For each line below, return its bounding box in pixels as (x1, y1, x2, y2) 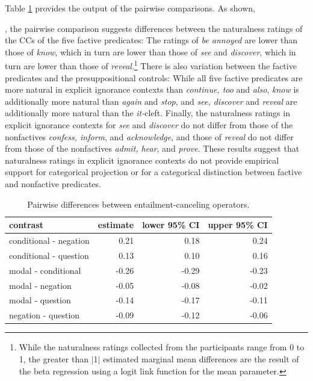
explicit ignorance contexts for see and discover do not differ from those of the (5, 119, 293, 131)
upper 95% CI (208, 218, 268, 231)
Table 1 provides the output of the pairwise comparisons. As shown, (5, 2, 255, 14)
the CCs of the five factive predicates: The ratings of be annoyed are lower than (5, 34, 298, 46)
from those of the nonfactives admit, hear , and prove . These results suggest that (5, 142, 300, 155)
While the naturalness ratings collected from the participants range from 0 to (19, 341, 305, 353)
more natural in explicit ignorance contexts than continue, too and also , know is (5, 83, 299, 96)
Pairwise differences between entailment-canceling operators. (27, 197, 250, 210)
